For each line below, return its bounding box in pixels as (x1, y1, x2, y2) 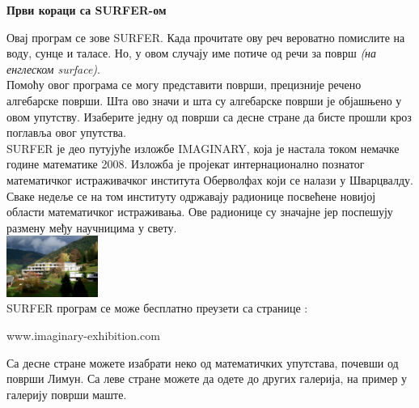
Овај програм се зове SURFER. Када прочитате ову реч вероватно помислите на (6, 28, 405, 45)
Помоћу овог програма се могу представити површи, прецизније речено (6, 76, 362, 93)
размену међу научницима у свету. (6, 219, 177, 236)
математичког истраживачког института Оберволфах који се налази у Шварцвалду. (6, 171, 413, 188)
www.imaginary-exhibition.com (6, 327, 160, 343)
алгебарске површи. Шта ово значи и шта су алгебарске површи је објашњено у (6, 91, 402, 108)
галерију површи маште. (6, 385, 127, 402)
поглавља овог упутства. (6, 124, 126, 141)
